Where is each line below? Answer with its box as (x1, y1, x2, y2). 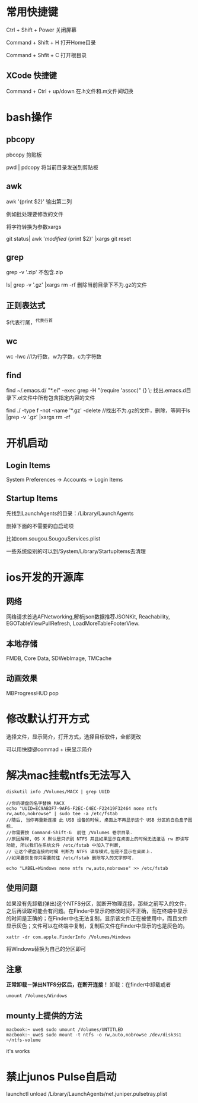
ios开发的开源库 (6, 571, 84, 585)
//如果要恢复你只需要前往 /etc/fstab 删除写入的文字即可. (6, 854, 135, 861)
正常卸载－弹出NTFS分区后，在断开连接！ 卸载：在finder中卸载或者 (6, 981, 171, 988)
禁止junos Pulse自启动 (6, 1070, 117, 1084)
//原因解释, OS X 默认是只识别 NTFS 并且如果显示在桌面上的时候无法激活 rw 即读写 (6, 836, 189, 842)
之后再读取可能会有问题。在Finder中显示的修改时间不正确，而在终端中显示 (6, 907, 188, 915)
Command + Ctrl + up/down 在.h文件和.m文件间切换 (6, 87, 133, 95)
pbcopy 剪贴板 (6, 151, 42, 158)
